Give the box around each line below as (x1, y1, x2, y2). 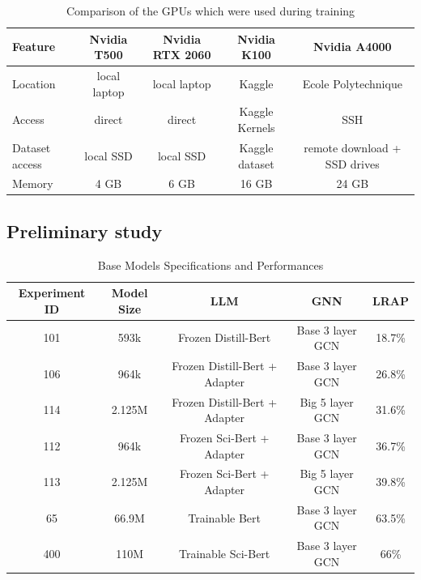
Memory (12, 175, 53, 192)
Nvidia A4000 (313, 38, 392, 55)
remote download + (304, 139, 402, 156)
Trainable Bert (188, 509, 262, 526)
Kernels (237, 119, 275, 136)
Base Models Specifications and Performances (97, 256, 324, 273)
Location (12, 75, 56, 92)
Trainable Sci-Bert (179, 545, 270, 562)
